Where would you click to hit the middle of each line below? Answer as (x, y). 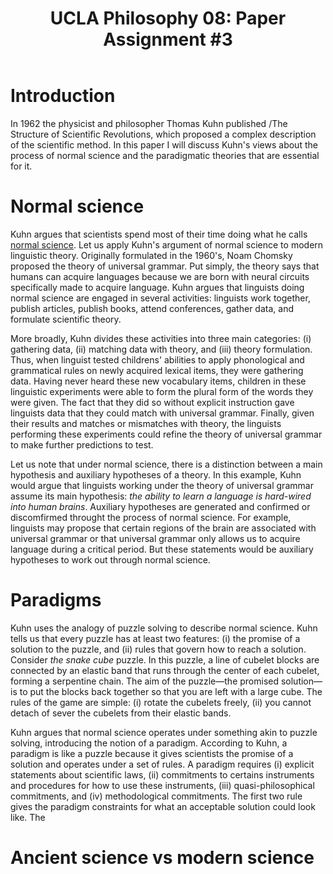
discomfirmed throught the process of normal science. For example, (151, 517)
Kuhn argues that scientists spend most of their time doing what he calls (159, 234)
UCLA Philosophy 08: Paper (168, 18)
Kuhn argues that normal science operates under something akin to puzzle (164, 732)
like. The (28, 817)
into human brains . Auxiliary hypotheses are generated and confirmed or (160, 506)
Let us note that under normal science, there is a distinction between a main (166, 464)
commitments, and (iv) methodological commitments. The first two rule (156, 796)
